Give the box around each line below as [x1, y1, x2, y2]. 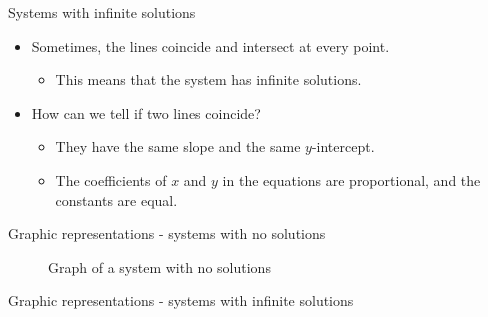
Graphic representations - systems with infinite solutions [8, 290, 354, 311]
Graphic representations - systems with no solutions [8, 223, 326, 244]
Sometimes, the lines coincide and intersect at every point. [31, 35, 390, 56]
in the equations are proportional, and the [222, 169, 481, 190]
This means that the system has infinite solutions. [55, 69, 362, 90]
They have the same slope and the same [55, 136, 301, 157]
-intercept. [311, 136, 375, 157]
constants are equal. [55, 189, 178, 210]
